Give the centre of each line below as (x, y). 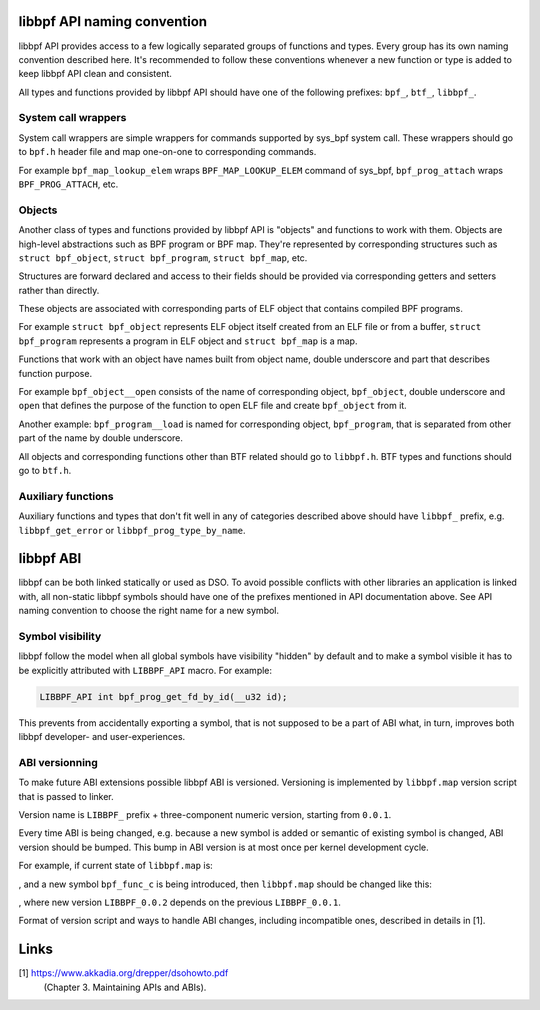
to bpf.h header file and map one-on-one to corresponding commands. (167, 152)
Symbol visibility (60, 636)
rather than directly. (59, 290)
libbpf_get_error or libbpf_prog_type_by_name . (132, 530)
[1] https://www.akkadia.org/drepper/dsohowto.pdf (123, 973)
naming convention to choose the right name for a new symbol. (149, 611)
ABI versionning (58, 762)
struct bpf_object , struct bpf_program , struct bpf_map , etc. (163, 257)
